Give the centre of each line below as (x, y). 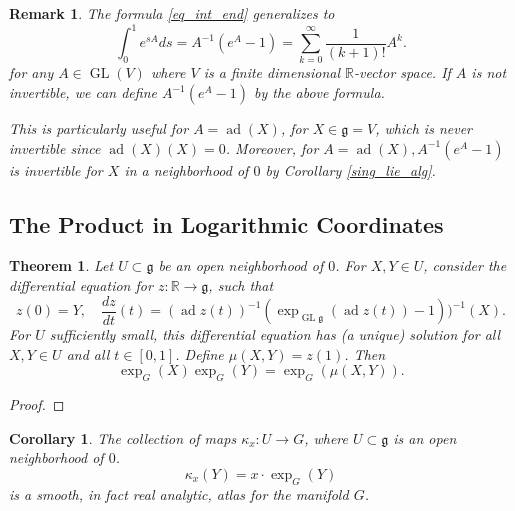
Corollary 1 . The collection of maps (123, 437)
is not (489, 72)
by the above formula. (319, 92)
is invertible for (56, 169)
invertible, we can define (83, 92)
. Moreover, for (272, 147)
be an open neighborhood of (241, 265)
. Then (365, 353)
